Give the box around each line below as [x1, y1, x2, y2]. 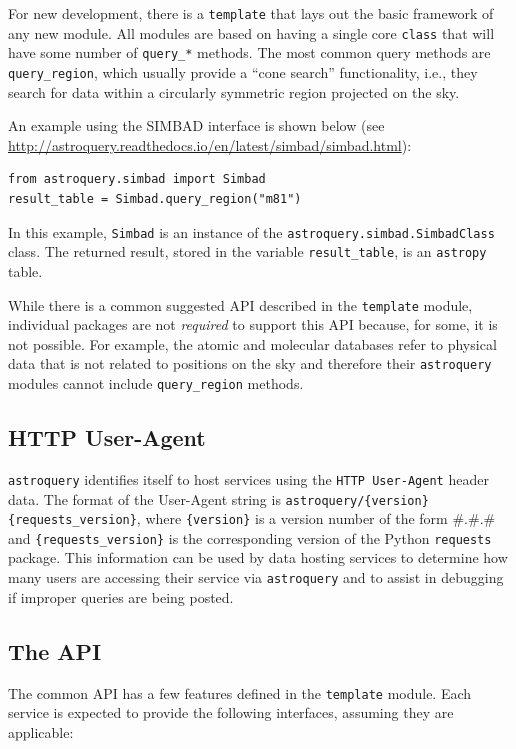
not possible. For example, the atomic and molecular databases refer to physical [8, 333, 497, 354]
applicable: [8, 721, 74, 742]
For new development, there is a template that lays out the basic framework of [8, 3, 494, 23]
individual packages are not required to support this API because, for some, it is [8, 314, 498, 335]
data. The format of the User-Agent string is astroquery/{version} [8, 488, 429, 509]
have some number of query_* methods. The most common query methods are [8, 42, 491, 63]
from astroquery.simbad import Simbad [8, 172, 266, 187]
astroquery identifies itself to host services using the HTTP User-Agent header [8, 468, 489, 489]
